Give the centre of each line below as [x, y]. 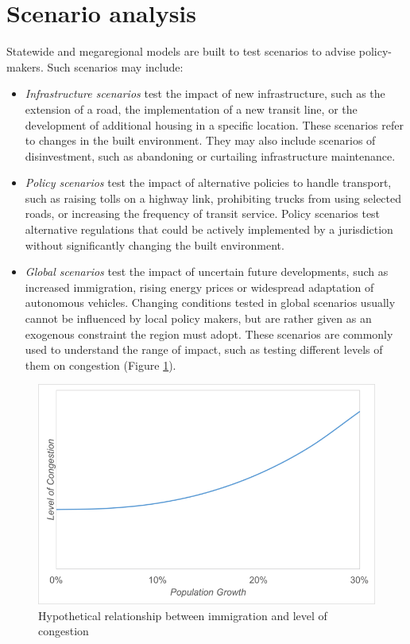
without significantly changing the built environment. [155, 244]
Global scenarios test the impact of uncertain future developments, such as [207, 272]
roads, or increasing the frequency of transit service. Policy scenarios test [203, 213]
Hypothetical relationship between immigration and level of [183, 615]
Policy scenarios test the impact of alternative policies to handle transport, [208, 182]
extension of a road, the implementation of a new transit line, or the [191, 109]
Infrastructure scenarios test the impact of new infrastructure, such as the [205, 93]
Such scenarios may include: [115, 66]
